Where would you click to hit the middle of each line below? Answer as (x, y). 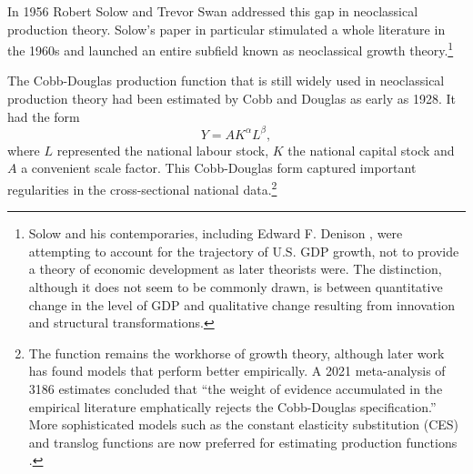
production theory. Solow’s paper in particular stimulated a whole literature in (226, 29)
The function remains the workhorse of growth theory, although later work (236, 353)
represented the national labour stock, (163, 150)
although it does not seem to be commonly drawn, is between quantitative (236, 286)
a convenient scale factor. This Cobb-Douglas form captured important (219, 168)
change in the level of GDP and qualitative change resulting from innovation (242, 304)
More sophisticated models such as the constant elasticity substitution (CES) (244, 424)
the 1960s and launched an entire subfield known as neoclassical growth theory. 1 (231, 49)
